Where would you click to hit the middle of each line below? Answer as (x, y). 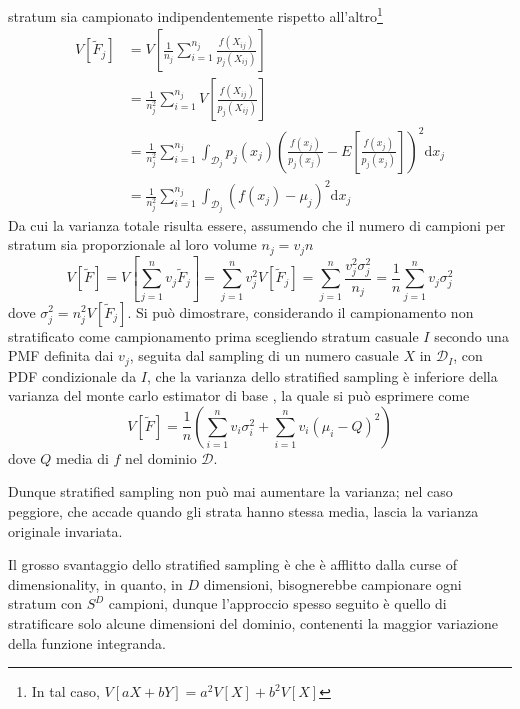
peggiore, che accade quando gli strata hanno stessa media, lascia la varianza (243, 510)
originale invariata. (65, 530)
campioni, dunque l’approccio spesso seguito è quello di (277, 603)
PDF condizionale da (72, 375)
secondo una (471, 335)
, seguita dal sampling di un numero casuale (264, 355)
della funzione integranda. (87, 642)
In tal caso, (65, 691)
